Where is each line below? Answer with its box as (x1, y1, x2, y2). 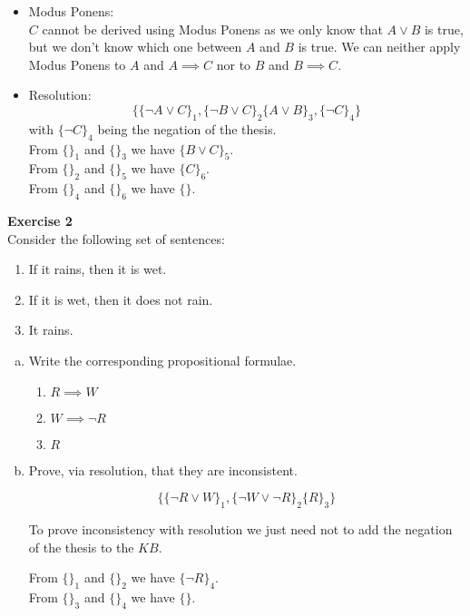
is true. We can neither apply (298, 37, 461, 56)
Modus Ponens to (28, 54, 126, 73)
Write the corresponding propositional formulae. (28, 350, 297, 369)
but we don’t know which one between (28, 37, 242, 56)
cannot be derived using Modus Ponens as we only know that (42, 19, 383, 38)
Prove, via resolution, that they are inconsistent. (28, 460, 298, 479)
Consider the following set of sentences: (7, 229, 225, 248)
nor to (216, 54, 251, 73)
